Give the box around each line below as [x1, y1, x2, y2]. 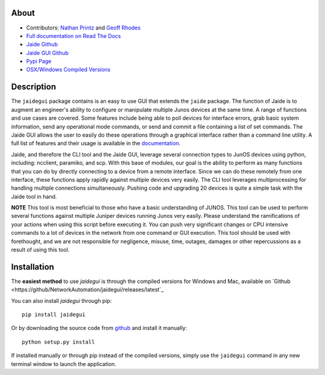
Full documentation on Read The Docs [26, 32, 122, 39]
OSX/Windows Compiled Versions [26, 66, 111, 73]
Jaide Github [26, 41, 58, 48]
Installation [11, 262, 54, 272]
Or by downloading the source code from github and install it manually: [11, 324, 187, 332]
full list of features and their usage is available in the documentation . [11, 140, 181, 147]
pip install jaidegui [22, 311, 85, 318]
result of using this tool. [11, 246, 70, 253]
